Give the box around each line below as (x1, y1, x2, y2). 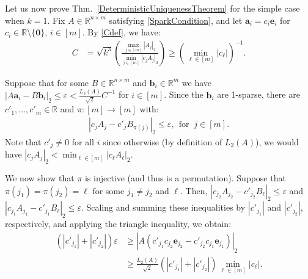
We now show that (5, 172, 75, 184)
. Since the (164, 88, 204, 101)
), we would (255, 135, 299, 148)
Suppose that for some (5, 76, 89, 89)
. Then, (180, 184, 208, 197)
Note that (5, 135, 42, 148)
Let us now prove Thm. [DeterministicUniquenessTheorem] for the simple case (5, 2, 300, 14)
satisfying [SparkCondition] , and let (109, 13, 243, 26)
